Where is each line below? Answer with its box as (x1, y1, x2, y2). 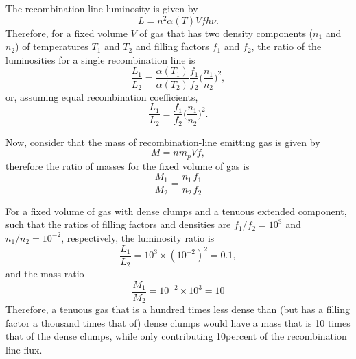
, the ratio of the (251, 39, 322, 53)
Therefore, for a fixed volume (5, 25, 128, 40)
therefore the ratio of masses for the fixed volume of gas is (5, 158, 250, 173)
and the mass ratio (5, 267, 84, 281)
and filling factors (135, 39, 209, 53)
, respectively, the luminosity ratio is (61, 230, 215, 245)
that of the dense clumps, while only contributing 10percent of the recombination (5, 329, 347, 343)
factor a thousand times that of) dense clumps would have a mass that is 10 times (5, 315, 351, 330)
